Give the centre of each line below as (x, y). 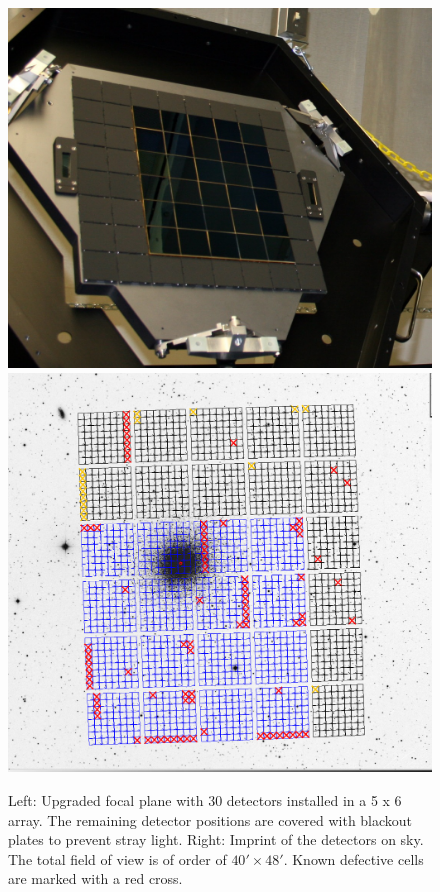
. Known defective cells (353, 858)
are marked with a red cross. (95, 878)
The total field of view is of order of (117, 858)
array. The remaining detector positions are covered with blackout (210, 819)
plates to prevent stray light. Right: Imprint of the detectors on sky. (216, 839)
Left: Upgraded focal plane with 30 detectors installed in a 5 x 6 (205, 799)
